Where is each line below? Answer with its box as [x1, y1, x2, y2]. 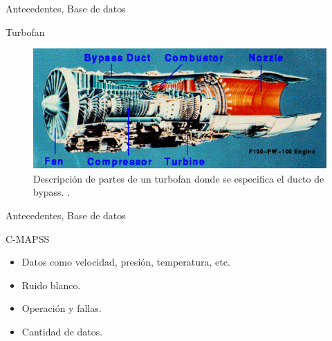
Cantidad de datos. [21, 324, 103, 338]
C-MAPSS [6, 231, 50, 246]
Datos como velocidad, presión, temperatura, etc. [21, 255, 230, 269]
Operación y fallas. [21, 301, 102, 315]
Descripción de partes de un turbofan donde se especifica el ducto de [33, 171, 324, 185]
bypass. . [33, 185, 71, 199]
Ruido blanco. [21, 277, 81, 292]
